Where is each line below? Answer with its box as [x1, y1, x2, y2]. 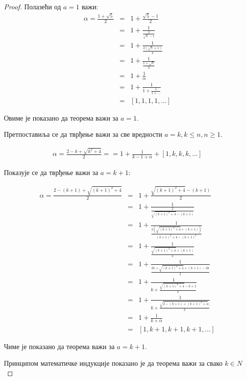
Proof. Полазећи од [4, 1, 61, 11]
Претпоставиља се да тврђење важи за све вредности [4, 129, 163, 139]
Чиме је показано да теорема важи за [4, 341, 115, 352]
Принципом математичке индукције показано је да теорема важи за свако [4, 357, 222, 368]
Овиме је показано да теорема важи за [4, 112, 119, 123]
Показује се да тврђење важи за [4, 167, 99, 177]
